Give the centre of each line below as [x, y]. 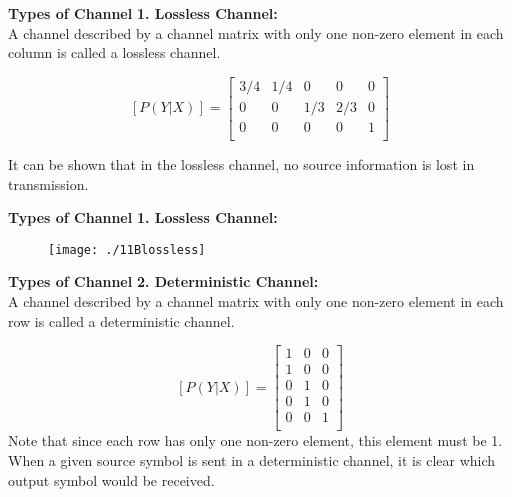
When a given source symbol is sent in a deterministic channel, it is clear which [252, 459]
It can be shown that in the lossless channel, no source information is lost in [241, 163]
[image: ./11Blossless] [127, 249]
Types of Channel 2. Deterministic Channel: [163, 281]
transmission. [48, 183]
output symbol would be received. [111, 479]
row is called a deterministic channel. [121, 320]
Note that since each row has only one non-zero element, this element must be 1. [255, 440]
